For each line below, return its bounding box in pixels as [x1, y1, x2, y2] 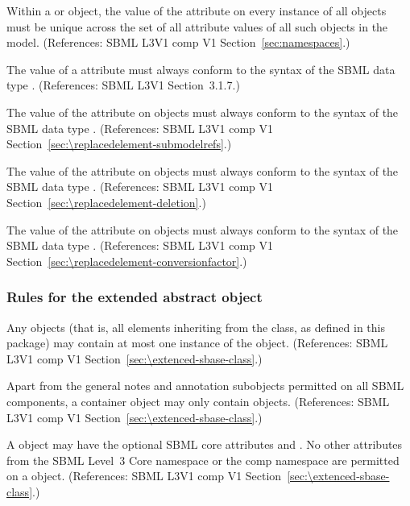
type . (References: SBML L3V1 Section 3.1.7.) [6, 77, 240, 93]
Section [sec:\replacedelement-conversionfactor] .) [6, 252, 247, 269]
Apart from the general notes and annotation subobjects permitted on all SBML [6, 377, 404, 394]
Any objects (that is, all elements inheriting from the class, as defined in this [6, 318, 385, 335]
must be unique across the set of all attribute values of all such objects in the [6, 18, 388, 35]
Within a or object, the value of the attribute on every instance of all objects [6, 2, 387, 19]
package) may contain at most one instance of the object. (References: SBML [6, 334, 388, 351]
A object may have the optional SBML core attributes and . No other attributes [6, 436, 403, 453]
